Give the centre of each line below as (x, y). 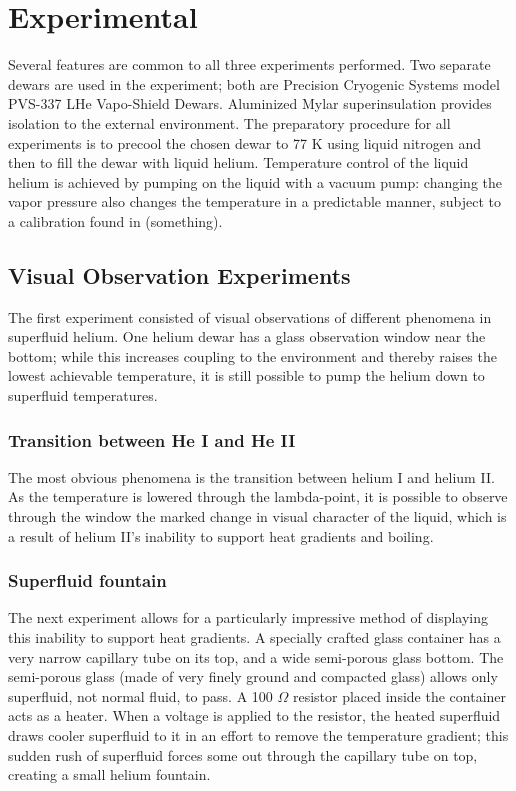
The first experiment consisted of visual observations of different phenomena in (250, 316)
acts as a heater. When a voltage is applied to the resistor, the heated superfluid (254, 715)
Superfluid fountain (87, 580)
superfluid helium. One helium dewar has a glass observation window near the (247, 336)
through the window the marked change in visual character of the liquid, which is (257, 516)
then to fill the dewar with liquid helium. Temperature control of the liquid (238, 162)
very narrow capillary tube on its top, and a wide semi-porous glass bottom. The (256, 656)
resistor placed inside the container (399, 695)
